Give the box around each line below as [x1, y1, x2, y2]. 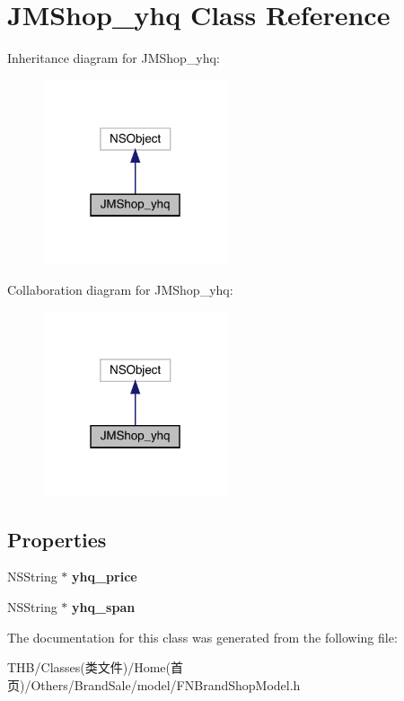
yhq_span [72, 597, 136, 616]
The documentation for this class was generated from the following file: [7, 627, 398, 646]
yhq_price [72, 567, 137, 586]
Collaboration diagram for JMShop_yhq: [7, 280, 233, 298]
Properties [7, 525, 107, 553]
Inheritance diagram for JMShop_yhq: [7, 49, 220, 67]
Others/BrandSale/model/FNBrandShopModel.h [31, 675, 301, 694]
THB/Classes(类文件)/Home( [7, 658, 171, 677]
